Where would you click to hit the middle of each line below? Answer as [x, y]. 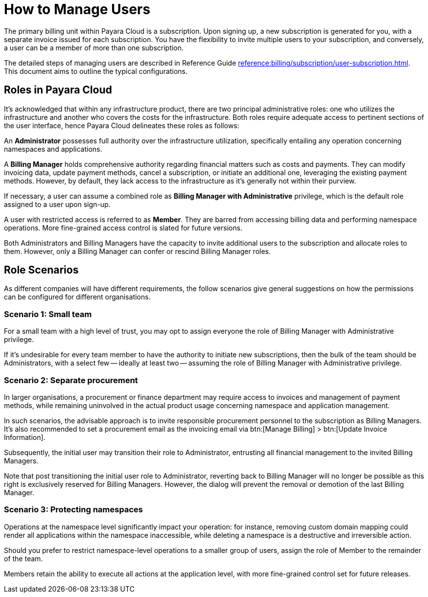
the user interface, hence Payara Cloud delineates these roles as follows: [122, 125]
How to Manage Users [77, 9]
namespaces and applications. [53, 149]
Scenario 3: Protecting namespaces [73, 510]
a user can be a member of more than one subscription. [94, 47]
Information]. [25, 437]
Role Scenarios [41, 270]
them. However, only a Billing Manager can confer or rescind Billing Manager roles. [137, 251]
